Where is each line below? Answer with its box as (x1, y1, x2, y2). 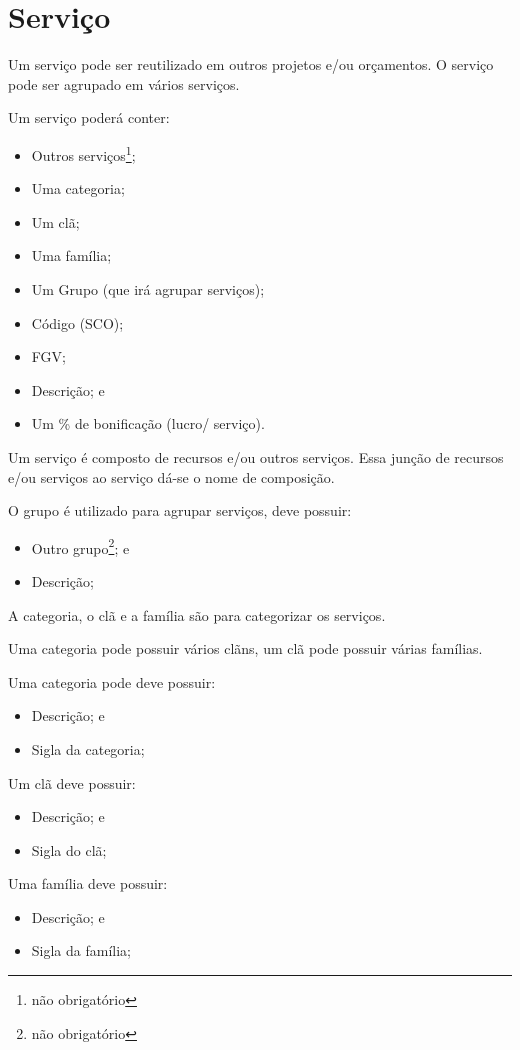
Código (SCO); (31, 312, 124, 333)
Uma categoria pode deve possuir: (8, 671, 216, 692)
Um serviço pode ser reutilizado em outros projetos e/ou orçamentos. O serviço (8, 54, 494, 75)
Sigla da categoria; (31, 738, 145, 759)
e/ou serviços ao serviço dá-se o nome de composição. (8, 466, 335, 487)
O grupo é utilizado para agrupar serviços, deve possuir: (8, 500, 352, 521)
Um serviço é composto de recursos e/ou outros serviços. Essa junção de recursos (8, 446, 504, 467)
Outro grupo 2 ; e (31, 534, 130, 558)
